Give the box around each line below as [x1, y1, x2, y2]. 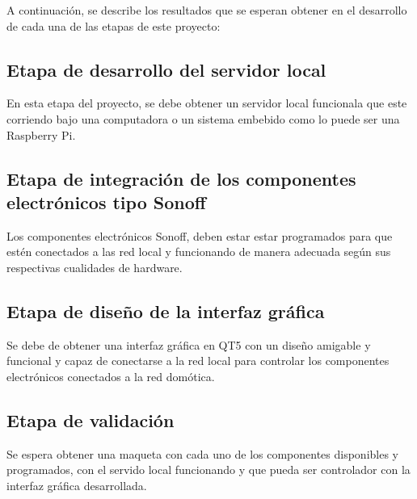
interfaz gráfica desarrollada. [6, 476, 147, 493]
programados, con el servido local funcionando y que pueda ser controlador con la [6, 461, 411, 478]
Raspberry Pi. [6, 126, 76, 143]
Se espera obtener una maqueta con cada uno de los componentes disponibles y [6, 445, 398, 462]
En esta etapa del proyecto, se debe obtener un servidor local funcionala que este [6, 94, 407, 111]
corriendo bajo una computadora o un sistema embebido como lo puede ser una [6, 110, 400, 127]
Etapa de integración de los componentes [6, 166, 356, 191]
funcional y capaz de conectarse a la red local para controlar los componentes [6, 352, 390, 369]
